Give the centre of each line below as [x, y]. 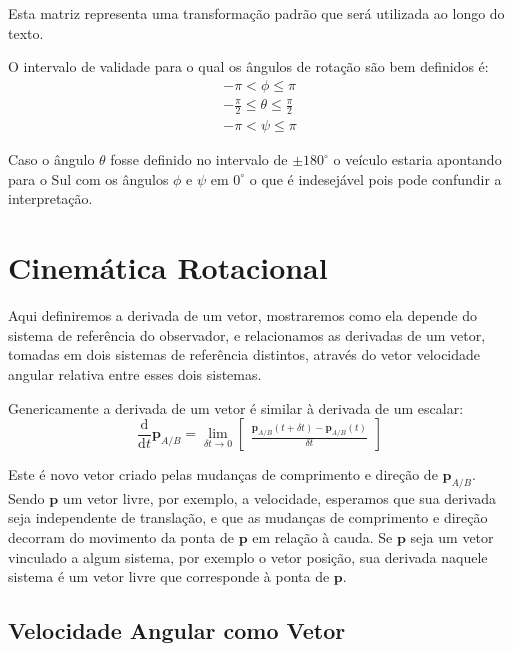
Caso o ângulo [51, 159]
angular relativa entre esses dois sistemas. [135, 373]
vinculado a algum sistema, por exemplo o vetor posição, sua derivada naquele [248, 556]
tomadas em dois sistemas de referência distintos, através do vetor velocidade [244, 354]
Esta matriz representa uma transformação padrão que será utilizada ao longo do [256, 13]
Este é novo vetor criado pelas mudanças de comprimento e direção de [223, 474]
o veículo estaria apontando [417, 159]
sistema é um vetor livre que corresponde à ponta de [169, 576]
